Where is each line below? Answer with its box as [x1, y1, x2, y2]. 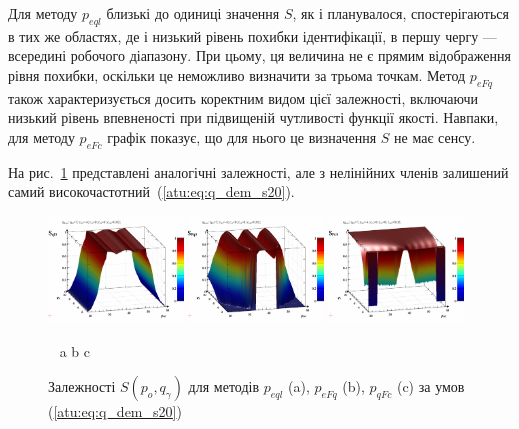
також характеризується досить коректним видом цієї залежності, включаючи [8, 87, 479, 108]
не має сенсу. [394, 126, 476, 147]
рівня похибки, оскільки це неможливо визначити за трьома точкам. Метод [8, 64, 466, 85]
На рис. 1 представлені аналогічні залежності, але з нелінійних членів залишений [8, 161, 509, 182]
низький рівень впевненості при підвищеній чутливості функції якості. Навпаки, [8, 107, 499, 128]
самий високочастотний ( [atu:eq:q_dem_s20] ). [8, 181, 295, 202]
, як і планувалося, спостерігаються [292, 3, 509, 23]
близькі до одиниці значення [106, 3, 280, 23]
